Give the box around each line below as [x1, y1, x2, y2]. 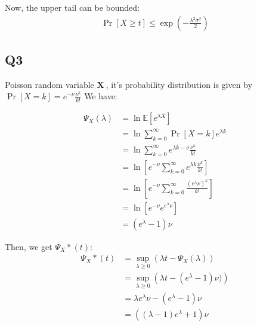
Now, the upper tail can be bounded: [5, 1, 140, 13]
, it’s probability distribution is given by [106, 78, 253, 90]
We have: [84, 90, 117, 102]
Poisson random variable [5, 78, 94, 90]
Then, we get [5, 240, 52, 252]
